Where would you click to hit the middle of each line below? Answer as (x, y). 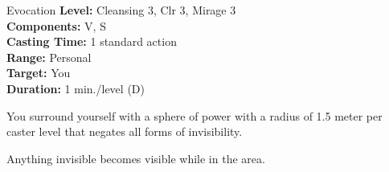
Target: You (39, 73)
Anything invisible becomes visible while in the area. (136, 158)
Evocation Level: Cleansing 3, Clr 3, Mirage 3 (121, 10)
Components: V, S (56, 25)
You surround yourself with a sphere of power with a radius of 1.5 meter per (194, 115)
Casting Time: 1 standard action (92, 41)
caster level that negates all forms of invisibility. (125, 131)
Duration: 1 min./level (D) (76, 88)
